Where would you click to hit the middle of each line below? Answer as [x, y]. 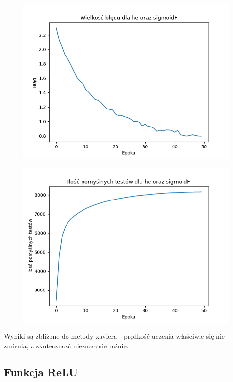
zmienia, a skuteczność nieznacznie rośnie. [66, 345]
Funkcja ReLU [41, 372]
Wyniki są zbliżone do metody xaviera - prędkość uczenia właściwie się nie [114, 336]
